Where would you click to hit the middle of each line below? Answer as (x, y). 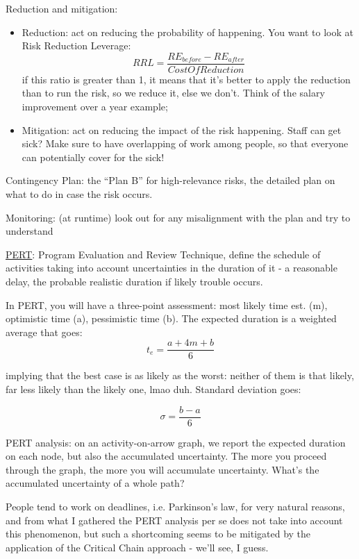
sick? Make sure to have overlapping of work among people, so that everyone (185, 143)
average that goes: (44, 332)
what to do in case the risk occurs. (79, 194)
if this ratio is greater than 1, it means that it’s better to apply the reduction (186, 79)
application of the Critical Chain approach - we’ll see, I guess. (137, 547)
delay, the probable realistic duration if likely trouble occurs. (134, 281)
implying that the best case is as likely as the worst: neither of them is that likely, (180, 375)
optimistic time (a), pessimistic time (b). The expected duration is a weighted (171, 318)
